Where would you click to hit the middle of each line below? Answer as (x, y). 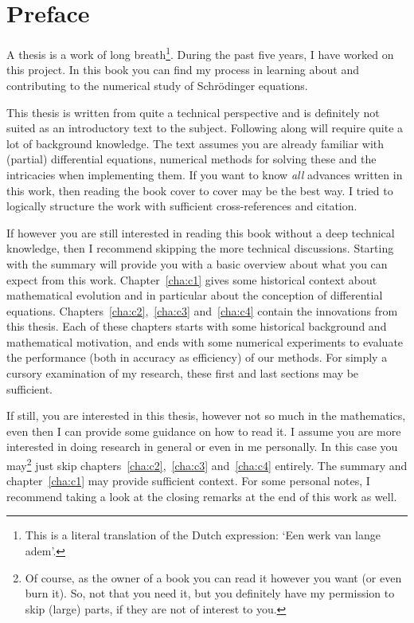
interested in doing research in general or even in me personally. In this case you (202, 447)
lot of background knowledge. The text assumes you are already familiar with (195, 143)
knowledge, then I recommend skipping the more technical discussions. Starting (200, 248)
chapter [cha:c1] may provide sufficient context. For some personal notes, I (188, 481)
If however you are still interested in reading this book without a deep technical (201, 232)
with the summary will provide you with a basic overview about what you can (197, 263)
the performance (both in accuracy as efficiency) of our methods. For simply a (197, 357)
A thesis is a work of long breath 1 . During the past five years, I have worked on (200, 53)
